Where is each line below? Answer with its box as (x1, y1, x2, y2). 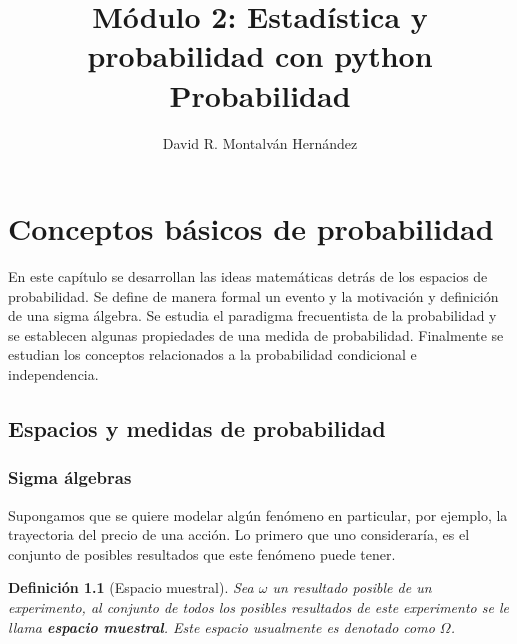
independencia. (8, 364, 99, 384)
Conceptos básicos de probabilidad (8, 208, 494, 249)
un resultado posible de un (272, 577, 432, 598)
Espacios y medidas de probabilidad (8, 412, 386, 443)
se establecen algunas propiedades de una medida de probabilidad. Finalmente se (8, 324, 504, 345)
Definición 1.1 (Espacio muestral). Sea (8, 577, 254, 598)
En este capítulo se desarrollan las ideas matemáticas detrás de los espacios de (8, 266, 488, 287)
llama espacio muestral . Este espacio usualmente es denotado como (8, 616, 435, 637)
